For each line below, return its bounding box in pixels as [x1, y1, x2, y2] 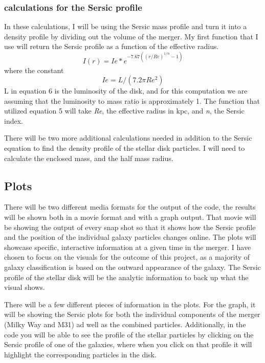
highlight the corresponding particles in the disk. [4, 349, 157, 359]
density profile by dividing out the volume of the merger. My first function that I [4, 31, 258, 41]
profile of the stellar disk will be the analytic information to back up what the [4, 271, 249, 282]
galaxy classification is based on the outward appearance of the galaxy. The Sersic [4, 262, 261, 273]
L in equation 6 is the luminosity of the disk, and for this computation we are [4, 85, 248, 96]
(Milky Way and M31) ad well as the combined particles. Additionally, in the [4, 319, 246, 329]
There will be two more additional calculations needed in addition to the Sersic [4, 132, 252, 143]
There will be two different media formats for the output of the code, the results [4, 201, 256, 212]
